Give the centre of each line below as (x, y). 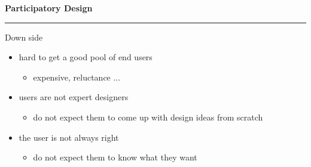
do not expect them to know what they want (115, 157)
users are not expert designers (74, 97)
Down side (24, 37)
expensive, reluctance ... (77, 77)
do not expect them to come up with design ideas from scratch (148, 117)
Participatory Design (49, 8)
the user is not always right (69, 137)
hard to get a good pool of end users (86, 57)
